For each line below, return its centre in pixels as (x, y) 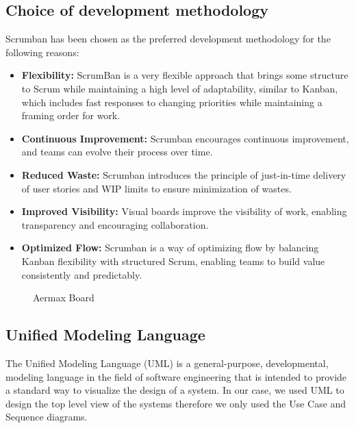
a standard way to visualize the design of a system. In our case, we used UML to (175, 390)
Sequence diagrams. (47, 417)
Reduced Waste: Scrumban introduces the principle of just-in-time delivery (184, 174)
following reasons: (42, 52)
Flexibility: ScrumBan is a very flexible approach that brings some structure (185, 75)
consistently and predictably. (82, 274)
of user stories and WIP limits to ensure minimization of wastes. (156, 188)
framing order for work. (71, 115)
